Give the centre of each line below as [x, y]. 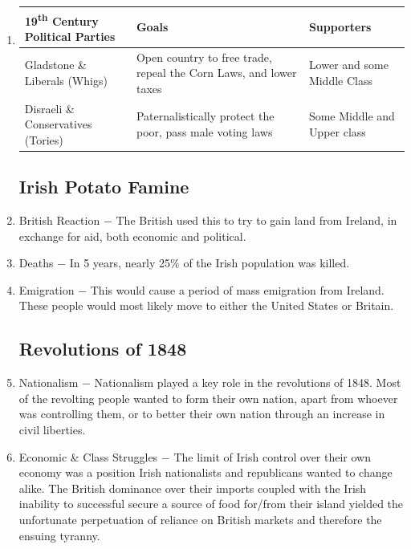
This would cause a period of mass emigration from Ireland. [237, 289]
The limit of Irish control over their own [272, 456]
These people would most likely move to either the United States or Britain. [206, 305]
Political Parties [70, 36]
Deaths [36, 263]
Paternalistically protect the [205, 116]
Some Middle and [352, 116]
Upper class [337, 132]
